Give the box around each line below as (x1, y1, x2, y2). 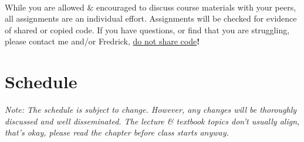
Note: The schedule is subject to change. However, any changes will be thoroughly (5, 103, 297, 116)
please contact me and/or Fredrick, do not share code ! (5, 35, 200, 47)
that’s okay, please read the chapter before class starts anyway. (5, 126, 229, 138)
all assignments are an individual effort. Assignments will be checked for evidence (5, 12, 297, 25)
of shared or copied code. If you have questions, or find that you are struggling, (5, 23, 290, 36)
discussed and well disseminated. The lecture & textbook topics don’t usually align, (5, 115, 300, 127)
